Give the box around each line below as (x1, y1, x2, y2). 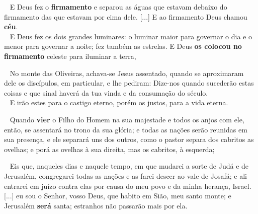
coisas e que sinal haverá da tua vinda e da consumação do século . (4, 87, 208, 98)
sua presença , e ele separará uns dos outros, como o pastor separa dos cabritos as (4, 134, 254, 145)
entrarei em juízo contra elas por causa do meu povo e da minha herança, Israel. (4, 180, 251, 191)
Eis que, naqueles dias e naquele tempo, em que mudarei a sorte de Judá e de (10, 161, 249, 171)
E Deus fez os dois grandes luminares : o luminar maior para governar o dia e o (10, 31, 252, 41)
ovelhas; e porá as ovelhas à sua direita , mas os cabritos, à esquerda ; (4, 144, 215, 154)
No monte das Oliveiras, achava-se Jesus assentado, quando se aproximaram (10, 67, 244, 78)
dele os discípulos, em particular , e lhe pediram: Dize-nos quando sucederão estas (4, 78, 254, 88)
